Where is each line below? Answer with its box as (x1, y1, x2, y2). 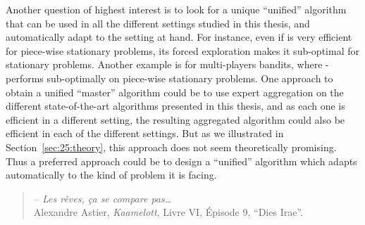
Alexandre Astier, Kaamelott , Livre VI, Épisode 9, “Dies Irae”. (33, 205, 303, 219)
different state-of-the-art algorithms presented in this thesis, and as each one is (6, 98, 345, 113)
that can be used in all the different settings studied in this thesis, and (6, 15, 310, 30)
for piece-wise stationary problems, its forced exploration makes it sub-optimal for (6, 43, 359, 58)
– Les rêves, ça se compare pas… (33, 191, 172, 205)
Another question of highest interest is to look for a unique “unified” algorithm (6, 2, 347, 16)
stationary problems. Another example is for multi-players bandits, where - (6, 57, 329, 72)
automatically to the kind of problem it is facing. (6, 167, 217, 182)
